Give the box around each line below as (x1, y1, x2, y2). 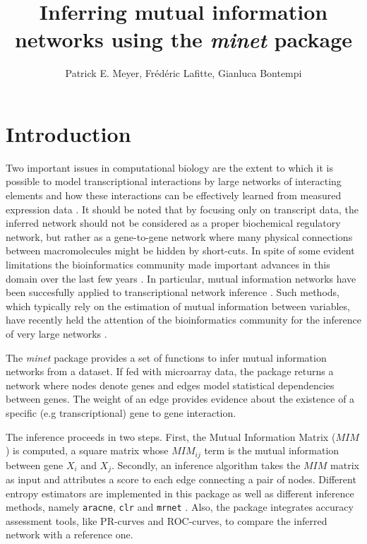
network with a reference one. (6, 527, 133, 542)
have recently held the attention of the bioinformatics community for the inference (6, 312, 361, 327)
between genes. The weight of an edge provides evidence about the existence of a (6, 391, 355, 406)
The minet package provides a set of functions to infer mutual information (6, 350, 327, 365)
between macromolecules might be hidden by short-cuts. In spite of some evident (6, 243, 355, 258)
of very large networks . (6, 326, 107, 341)
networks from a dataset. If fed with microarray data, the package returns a (6, 364, 334, 379)
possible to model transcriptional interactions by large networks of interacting (6, 174, 342, 189)
